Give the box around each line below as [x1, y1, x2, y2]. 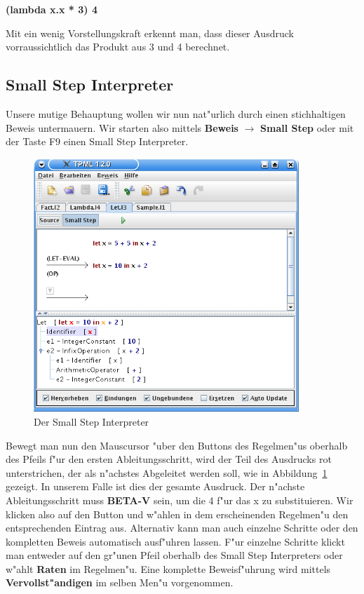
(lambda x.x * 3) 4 [6, 2, 97, 16]
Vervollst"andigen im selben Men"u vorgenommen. [6, 575, 234, 590]
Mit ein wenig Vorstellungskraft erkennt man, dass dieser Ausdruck [6, 25, 294, 40]
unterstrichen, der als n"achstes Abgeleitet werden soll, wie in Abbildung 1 [6, 465, 328, 480]
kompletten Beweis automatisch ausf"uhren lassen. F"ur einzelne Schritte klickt [6, 534, 345, 548]
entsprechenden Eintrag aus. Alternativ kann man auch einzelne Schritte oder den [6, 520, 358, 535]
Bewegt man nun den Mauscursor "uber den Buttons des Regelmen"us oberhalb [6, 438, 348, 452]
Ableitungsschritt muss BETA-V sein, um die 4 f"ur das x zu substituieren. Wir [6, 492, 353, 507]
